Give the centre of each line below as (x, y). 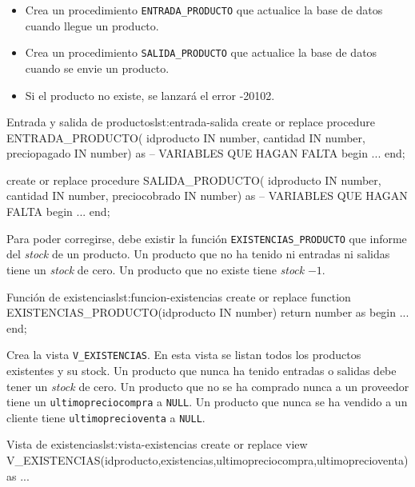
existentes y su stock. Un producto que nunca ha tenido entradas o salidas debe (202, 370)
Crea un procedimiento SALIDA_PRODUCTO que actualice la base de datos (201, 52)
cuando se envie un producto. (97, 68)
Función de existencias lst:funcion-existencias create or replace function (179, 296)
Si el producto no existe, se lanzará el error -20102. (150, 95)
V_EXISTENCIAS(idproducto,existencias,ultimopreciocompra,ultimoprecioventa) (207, 460)
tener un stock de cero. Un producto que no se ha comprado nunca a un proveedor (208, 386)
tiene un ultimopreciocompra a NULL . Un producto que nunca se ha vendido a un (207, 402)
